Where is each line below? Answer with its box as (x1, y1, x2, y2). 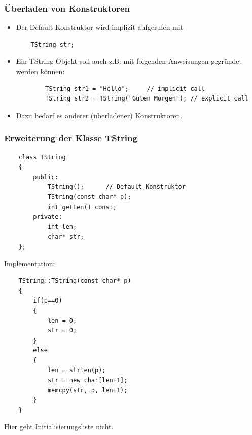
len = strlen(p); (47, 366, 106, 374)
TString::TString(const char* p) (18, 277, 131, 285)
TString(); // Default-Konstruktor (47, 183, 186, 191)
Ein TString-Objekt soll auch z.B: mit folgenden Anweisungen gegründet (16, 56, 242, 66)
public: (33, 173, 59, 181)
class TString (18, 153, 66, 161)
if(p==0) (33, 297, 62, 305)
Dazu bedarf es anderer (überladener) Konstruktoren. (16, 110, 183, 120)
